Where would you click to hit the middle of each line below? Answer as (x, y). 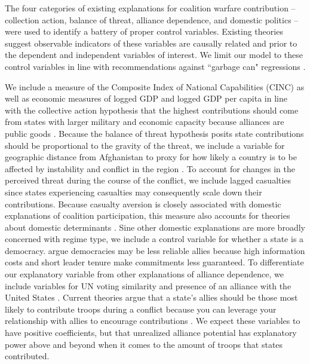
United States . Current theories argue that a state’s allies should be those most (151, 297)
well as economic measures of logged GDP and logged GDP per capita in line (146, 98)
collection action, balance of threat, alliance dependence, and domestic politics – (152, 19)
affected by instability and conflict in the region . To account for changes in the (150, 168)
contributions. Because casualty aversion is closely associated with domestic (143, 204)
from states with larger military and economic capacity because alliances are (145, 122)
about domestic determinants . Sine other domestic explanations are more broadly (155, 227)
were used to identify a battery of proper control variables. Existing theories (144, 31)
